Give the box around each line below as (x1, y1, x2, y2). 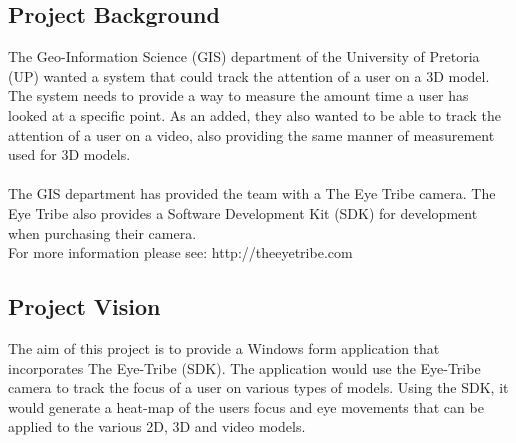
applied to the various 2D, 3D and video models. (8, 416, 306, 437)
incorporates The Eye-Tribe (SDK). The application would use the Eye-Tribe (8, 357, 481, 378)
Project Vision (8, 291, 161, 322)
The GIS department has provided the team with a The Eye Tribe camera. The (8, 183, 496, 204)
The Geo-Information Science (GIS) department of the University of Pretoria (8, 46, 480, 67)
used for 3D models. (8, 144, 131, 165)
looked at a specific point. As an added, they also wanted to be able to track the (8, 104, 501, 125)
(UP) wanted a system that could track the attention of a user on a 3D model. (8, 65, 490, 86)
